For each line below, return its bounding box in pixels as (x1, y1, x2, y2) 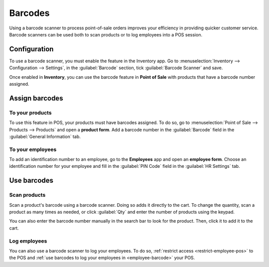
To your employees (9, 146, 57, 153)
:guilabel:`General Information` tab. (9, 133, 81, 139)
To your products (9, 109, 52, 116)
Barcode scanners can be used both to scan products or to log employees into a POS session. (9, 31, 203, 37)
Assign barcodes (9, 94, 63, 102)
